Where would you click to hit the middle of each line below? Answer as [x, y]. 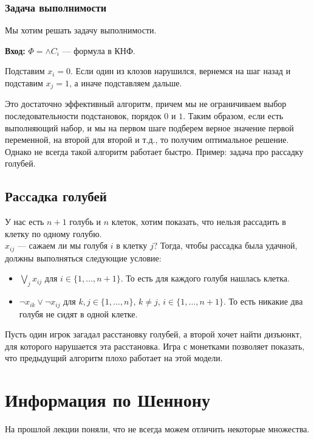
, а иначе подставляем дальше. [126, 83]
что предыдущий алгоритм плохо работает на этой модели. [114, 358]
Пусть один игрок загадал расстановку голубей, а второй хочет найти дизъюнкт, [153, 334]
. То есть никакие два [263, 301]
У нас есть [25, 222]
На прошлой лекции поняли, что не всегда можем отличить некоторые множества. [157, 429]
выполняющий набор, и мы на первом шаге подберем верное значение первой [149, 127]
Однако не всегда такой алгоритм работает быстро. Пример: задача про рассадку [154, 151]
